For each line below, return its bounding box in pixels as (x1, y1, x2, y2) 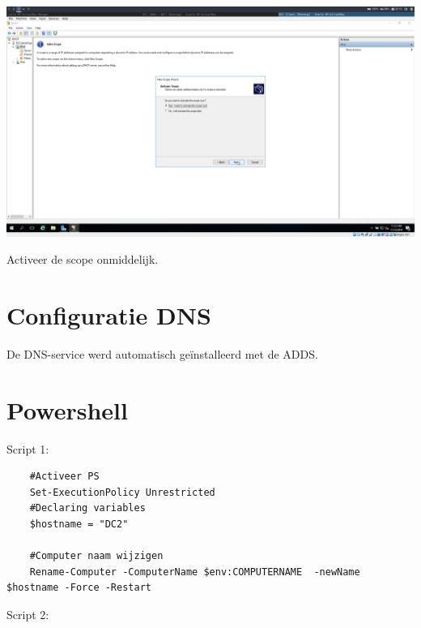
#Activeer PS (29, 471, 100, 483)
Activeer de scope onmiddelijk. (6, 251, 159, 268)
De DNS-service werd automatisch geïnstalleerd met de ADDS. (6, 345, 318, 362)
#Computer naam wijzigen (29, 550, 164, 562)
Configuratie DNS (6, 298, 211, 331)
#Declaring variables (29, 502, 146, 514)
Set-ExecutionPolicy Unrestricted (29, 486, 215, 498)
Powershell (6, 393, 128, 426)
